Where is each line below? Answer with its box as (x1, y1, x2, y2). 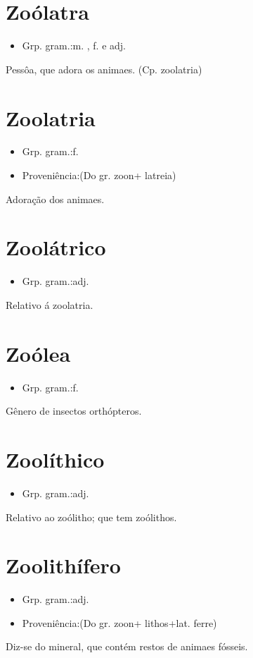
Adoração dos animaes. (6, 191, 105, 206)
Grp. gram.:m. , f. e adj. (22, 38, 126, 53)
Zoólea (6, 339, 71, 367)
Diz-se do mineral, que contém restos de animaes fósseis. (6, 639, 248, 654)
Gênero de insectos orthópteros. (6, 403, 142, 418)
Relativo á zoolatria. (6, 297, 93, 312)
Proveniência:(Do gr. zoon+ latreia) (22, 168, 176, 183)
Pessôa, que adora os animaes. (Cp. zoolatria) (6, 61, 202, 76)
